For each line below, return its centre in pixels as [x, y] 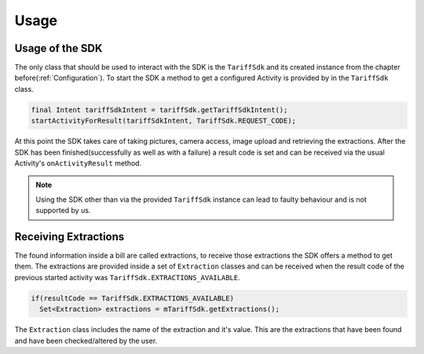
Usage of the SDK [58, 48]
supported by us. [63, 210]
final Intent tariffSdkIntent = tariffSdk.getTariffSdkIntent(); [159, 109]
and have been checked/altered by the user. [86, 341]
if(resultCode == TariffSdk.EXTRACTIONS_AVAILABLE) [133, 298]
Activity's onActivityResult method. [78, 163]
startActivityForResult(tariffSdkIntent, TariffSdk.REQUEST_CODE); [164, 121]
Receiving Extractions [69, 237]
